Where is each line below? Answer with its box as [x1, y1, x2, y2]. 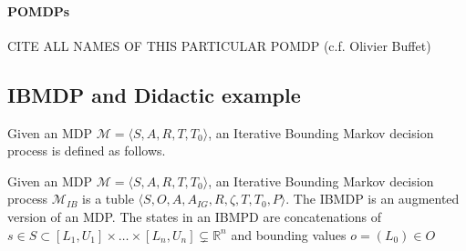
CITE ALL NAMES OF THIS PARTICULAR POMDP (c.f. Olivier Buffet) [7, 35, 431, 55]
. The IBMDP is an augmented [285, 189, 460, 208]
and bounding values [231, 225, 347, 244]
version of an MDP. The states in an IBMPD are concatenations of [7, 206, 382, 226]
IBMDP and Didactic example [7, 80, 301, 108]
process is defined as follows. [7, 141, 166, 160]
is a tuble [82, 189, 134, 208]
